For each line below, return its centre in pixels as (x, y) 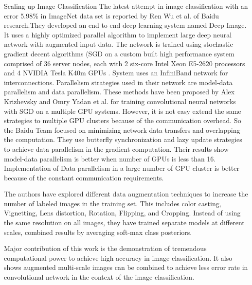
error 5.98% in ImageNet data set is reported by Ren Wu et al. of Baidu (112, 15)
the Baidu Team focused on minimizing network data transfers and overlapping (122, 130)
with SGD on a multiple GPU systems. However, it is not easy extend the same (123, 111)
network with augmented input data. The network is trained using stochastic (118, 44)
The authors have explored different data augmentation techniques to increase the (126, 194)
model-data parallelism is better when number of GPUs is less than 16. (110, 158)
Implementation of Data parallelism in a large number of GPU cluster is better (122, 168)
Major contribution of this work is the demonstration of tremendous (105, 248)
